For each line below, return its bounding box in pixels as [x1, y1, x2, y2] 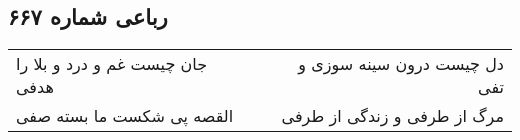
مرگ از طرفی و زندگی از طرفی [281, 104, 504, 128]
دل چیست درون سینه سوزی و [298, 52, 504, 76]
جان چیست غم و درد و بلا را [16, 52, 208, 76]
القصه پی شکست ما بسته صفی [16, 104, 234, 128]
